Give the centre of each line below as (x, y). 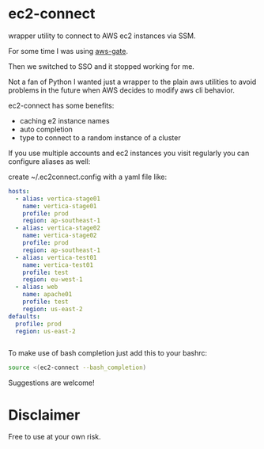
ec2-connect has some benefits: (61, 105)
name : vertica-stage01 (60, 206)
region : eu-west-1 (53, 280)
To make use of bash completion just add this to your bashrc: (108, 353)
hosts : (19, 191)
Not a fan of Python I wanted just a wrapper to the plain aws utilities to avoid (132, 82)
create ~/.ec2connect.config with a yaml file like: (88, 177)
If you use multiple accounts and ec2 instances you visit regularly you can (129, 153)
